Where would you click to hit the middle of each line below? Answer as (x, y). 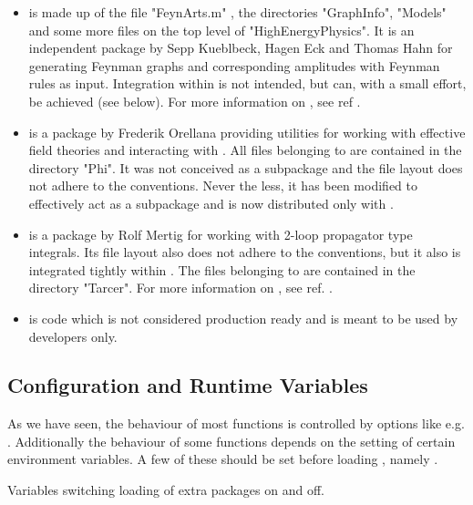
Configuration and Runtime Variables (188, 385)
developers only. (73, 336)
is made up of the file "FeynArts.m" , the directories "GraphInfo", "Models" (237, 12)
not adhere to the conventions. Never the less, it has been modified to (223, 186)
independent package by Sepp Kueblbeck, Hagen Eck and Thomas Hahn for (241, 48)
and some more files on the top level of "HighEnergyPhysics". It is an (221, 30)
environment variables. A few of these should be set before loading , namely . (223, 459)
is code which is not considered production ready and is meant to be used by (243, 318)
